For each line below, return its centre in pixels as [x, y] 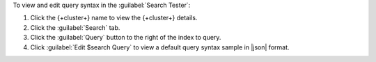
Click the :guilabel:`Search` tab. [75, 27]
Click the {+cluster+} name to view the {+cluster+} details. [114, 18]
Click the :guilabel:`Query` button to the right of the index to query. [126, 38]
